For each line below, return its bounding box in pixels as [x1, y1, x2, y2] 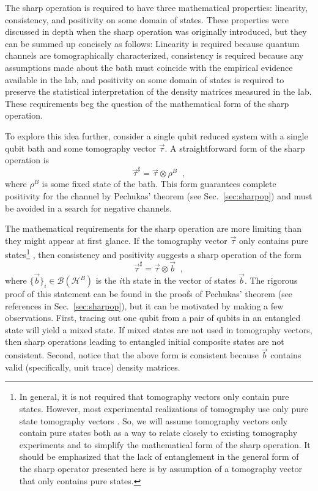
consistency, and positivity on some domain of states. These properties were [5, 13, 289, 26]
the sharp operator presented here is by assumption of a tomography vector [19, 462, 303, 475]
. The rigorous [244, 274, 298, 287]
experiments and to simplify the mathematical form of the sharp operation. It [19, 438, 311, 451]
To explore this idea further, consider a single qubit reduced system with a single [5, 129, 308, 142]
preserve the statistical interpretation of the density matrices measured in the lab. [5, 85, 312, 98]
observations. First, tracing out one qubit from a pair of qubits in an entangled [5, 311, 301, 324]
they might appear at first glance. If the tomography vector [5, 234, 227, 246]
